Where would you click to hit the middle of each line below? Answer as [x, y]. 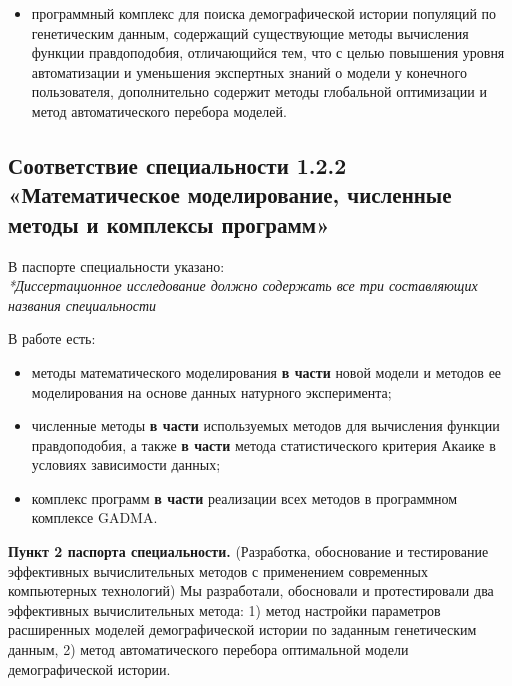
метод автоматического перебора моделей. [159, 110]
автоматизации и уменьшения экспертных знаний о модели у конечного [249, 71]
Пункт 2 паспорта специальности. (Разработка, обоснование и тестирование [248, 551]
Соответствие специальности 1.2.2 [177, 164]
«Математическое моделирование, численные [230, 194]
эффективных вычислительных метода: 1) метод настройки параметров [224, 609]
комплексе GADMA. [94, 517]
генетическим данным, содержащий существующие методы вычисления [250, 32]
